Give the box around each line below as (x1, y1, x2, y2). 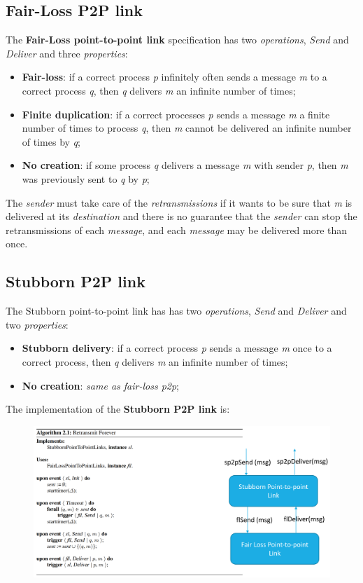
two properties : (6, 317, 69, 331)
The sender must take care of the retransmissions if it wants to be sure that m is (6, 195, 353, 210)
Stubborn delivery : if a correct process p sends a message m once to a (22, 341, 332, 355)
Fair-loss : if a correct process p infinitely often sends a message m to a (22, 69, 327, 84)
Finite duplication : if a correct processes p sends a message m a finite (22, 107, 330, 121)
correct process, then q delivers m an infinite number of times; (22, 354, 288, 369)
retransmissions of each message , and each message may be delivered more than (6, 222, 348, 237)
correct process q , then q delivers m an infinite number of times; (22, 83, 296, 97)
